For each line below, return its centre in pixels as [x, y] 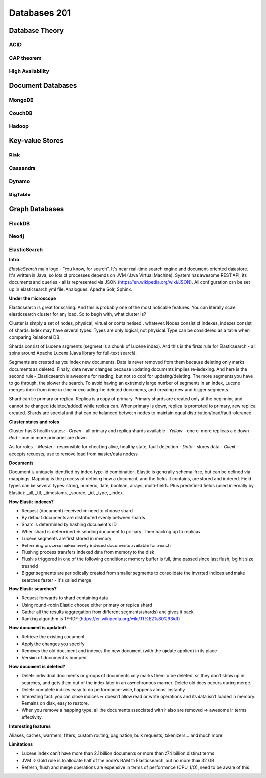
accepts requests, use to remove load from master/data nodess [73, 454]
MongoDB [21, 100]
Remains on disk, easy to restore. [55, 703]
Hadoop [19, 126]
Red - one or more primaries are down [48, 438]
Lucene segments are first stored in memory [66, 539]
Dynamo [19, 181]
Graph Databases [36, 209]
